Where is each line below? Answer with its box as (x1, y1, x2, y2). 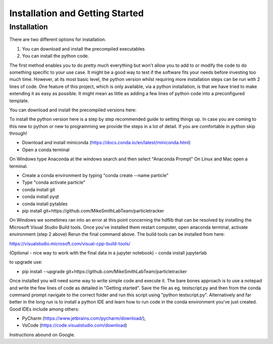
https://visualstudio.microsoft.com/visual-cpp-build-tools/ (9, 240, 131, 246)
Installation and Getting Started (9, 8, 144, 19)
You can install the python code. (22, 53, 89, 59)
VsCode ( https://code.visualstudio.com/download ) (22, 322, 127, 328)
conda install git (22, 186, 55, 192)
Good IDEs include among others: (9, 306, 79, 312)
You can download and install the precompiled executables (22, 46, 145, 52)
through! (9, 131, 27, 137)
